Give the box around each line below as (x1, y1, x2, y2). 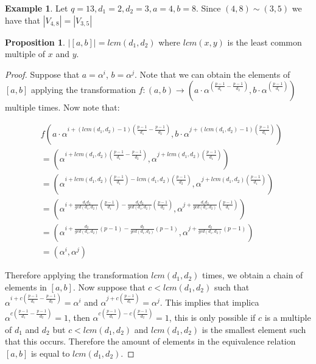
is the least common (227, 35, 302, 48)
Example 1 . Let (5, 2, 68, 14)
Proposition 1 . (5, 35, 65, 48)
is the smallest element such (202, 323, 306, 335)
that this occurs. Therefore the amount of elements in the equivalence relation (5, 335, 296, 348)
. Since (196, 2, 221, 14)
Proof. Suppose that (5, 67, 80, 80)
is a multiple (264, 311, 311, 323)
